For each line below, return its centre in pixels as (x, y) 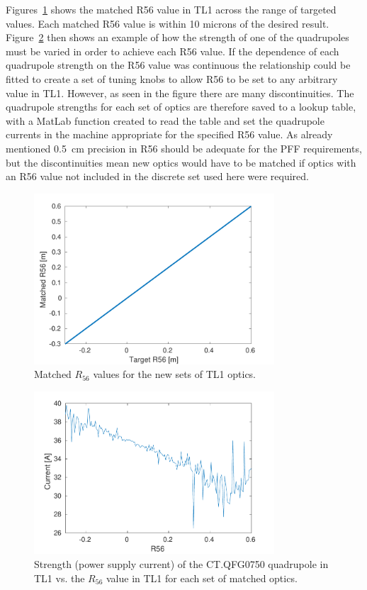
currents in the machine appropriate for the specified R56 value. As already (169, 134)
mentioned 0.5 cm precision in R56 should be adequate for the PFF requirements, (184, 148)
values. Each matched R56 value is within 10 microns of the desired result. (168, 23)
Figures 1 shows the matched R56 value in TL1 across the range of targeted (171, 9)
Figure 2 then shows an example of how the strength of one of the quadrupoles (177, 37)
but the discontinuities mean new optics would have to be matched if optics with (181, 162)
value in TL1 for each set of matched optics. (202, 578)
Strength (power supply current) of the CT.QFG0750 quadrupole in (181, 564)
